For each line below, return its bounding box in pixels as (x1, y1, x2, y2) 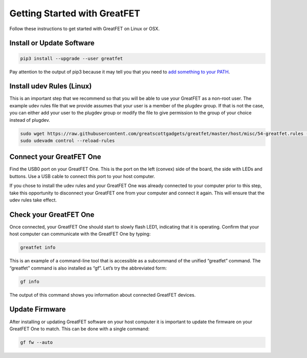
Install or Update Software (9, 39, 95, 48)
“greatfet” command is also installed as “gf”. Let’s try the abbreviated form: (9, 265, 167, 271)
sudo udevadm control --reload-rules (20, 138, 115, 143)
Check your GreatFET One (9, 210, 95, 219)
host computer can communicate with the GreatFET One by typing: (9, 231, 151, 237)
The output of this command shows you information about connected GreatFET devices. (9, 292, 196, 298)
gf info (20, 279, 39, 284)
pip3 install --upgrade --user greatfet (20, 55, 123, 61)
